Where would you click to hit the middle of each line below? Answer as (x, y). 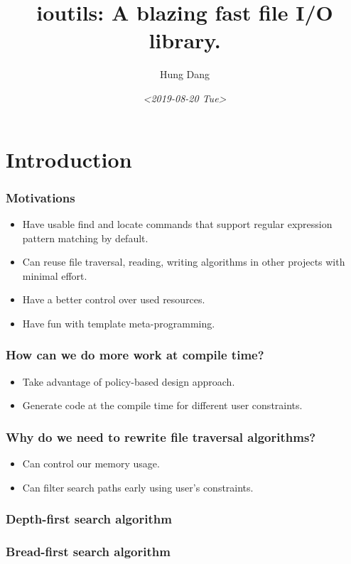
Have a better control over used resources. (114, 299)
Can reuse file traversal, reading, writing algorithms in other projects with (184, 262)
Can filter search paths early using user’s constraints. (138, 487)
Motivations (40, 197)
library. (185, 40)
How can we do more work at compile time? (135, 355)
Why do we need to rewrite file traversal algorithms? (161, 436)
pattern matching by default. (85, 238)
